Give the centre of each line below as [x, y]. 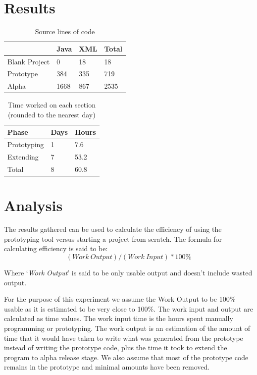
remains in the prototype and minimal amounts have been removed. [107, 367]
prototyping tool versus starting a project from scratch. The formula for [113, 239]
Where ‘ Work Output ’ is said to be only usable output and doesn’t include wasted [128, 273]
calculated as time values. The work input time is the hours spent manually [119, 318]
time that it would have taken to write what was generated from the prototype [124, 338]
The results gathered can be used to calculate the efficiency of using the [113, 229]
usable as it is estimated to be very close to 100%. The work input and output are [128, 308]
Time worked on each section [51, 105]
